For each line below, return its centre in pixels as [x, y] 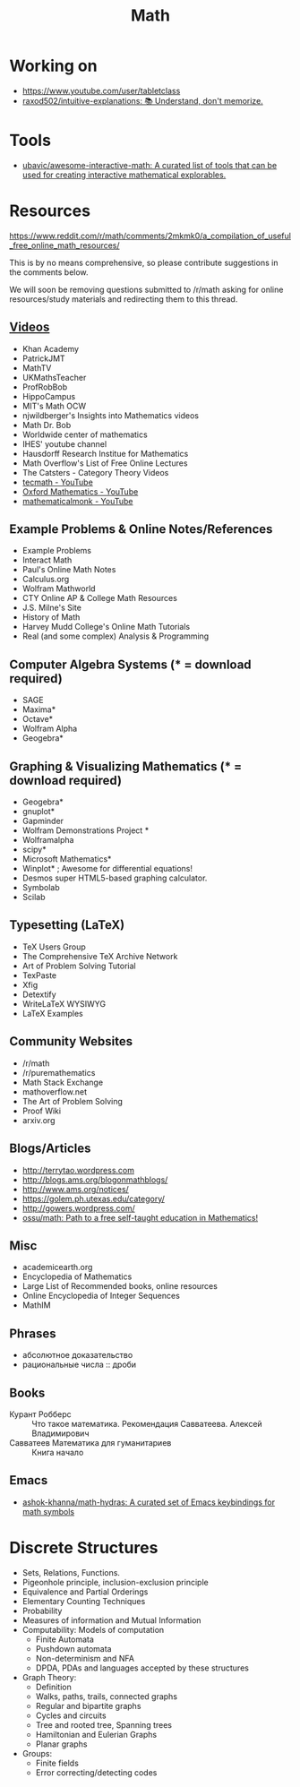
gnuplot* [39, 812]
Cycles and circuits [71, 1715]
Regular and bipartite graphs [88, 1705]
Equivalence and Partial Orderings [85, 1592]
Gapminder [43, 821]
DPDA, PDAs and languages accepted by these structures [142, 1668]
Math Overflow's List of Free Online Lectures [105, 463]
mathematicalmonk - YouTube [77, 501]
